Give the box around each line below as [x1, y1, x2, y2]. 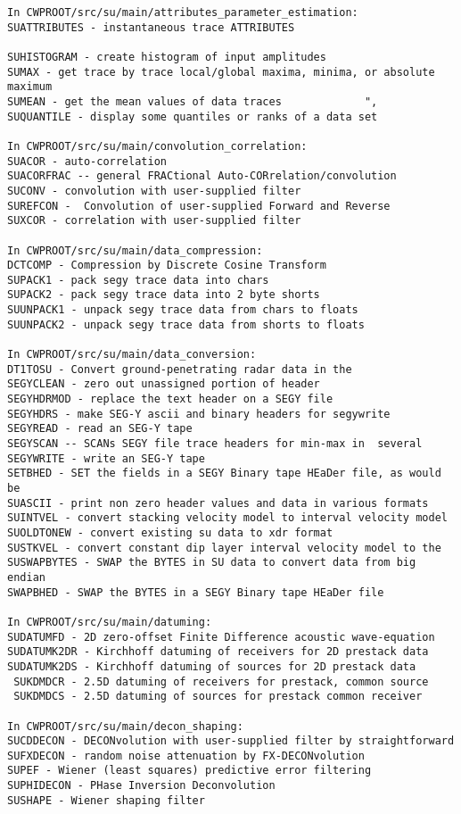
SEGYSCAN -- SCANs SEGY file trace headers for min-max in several [7, 437, 423, 451]
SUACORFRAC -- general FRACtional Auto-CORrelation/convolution [7, 170, 397, 183]
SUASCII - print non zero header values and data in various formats [7, 496, 429, 510]
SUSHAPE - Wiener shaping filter [7, 793, 205, 807]
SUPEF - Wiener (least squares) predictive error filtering [7, 764, 372, 777]
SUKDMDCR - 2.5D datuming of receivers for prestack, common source [13, 675, 429, 688]
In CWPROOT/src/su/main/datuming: [7, 615, 212, 628]
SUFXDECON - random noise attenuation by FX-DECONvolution [7, 749, 365, 762]
